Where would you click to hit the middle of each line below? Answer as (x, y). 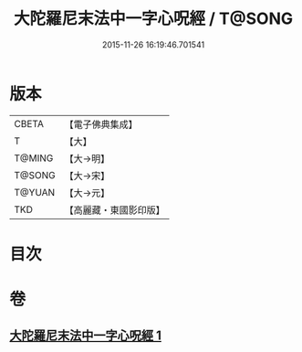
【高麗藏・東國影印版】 (115, 209)
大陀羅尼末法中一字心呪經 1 (86, 336)
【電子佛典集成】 (101, 124)
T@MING (34, 158)
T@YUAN (35, 192)
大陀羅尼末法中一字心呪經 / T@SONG (153, 19)
